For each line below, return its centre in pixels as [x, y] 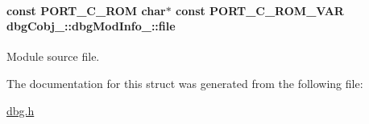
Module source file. [53, 56]
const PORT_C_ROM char [86, 10]
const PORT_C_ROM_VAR [259, 10]
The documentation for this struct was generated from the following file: [185, 83]
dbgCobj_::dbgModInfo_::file [91, 26]
